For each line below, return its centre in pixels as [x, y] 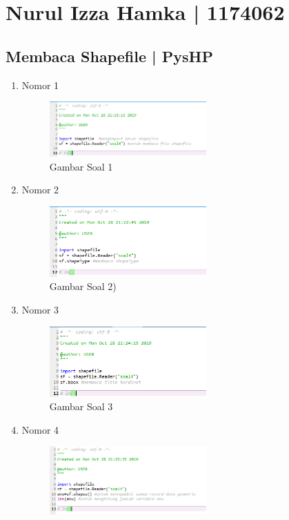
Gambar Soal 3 [81, 406]
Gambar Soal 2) [83, 286]
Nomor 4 [40, 429]
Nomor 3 [40, 310]
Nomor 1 [40, 85]
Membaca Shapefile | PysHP [110, 56]
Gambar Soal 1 [81, 166]
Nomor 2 [40, 190]
